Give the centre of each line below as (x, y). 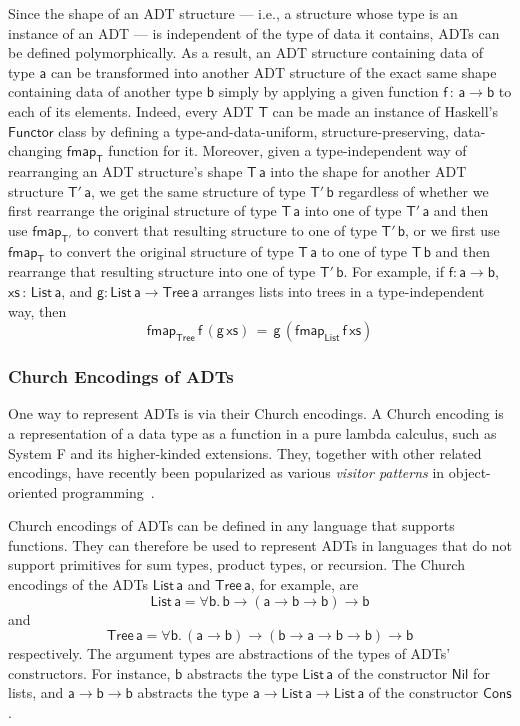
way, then (37, 310)
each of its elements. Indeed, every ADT (131, 110)
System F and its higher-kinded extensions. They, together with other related (245, 452)
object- (469, 472)
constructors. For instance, (89, 672)
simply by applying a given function (328, 91)
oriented (33, 491)
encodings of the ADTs (78, 584)
